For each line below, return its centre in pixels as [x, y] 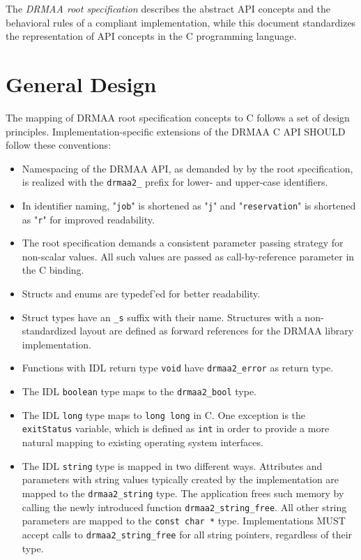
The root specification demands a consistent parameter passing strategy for [183, 243]
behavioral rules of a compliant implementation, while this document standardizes [181, 22]
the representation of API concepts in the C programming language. [151, 36]
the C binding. [53, 270]
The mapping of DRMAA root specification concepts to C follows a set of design [178, 117]
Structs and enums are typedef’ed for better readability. [141, 294]
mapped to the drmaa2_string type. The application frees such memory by [183, 493]
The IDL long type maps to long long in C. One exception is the [164, 414]
